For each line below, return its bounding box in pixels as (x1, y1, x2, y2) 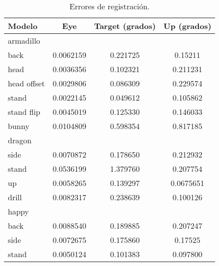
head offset (8, 78, 45, 89)
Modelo (8, 20, 38, 31)
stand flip (8, 106, 40, 117)
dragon (8, 134, 32, 146)
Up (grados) (164, 20, 212, 31)
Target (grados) (94, 20, 156, 31)
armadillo (8, 35, 40, 46)
